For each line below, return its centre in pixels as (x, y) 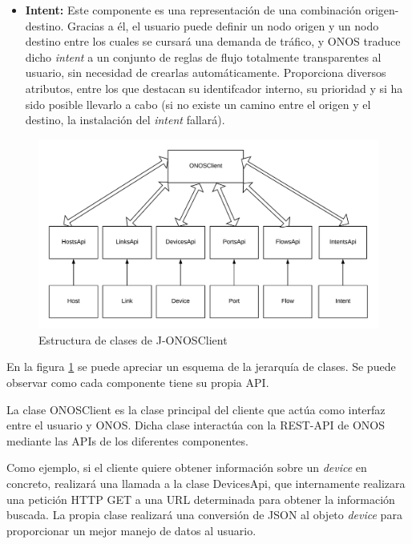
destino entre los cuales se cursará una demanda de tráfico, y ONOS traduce (213, 41)
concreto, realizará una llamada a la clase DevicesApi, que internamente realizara (206, 483)
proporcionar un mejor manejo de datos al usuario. (131, 530)
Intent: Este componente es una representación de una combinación (193, 10)
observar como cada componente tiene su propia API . (138, 382)
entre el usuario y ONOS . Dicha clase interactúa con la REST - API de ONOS (196, 425)
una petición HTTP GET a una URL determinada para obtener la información (201, 499)
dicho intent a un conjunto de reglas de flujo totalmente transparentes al (203, 56)
